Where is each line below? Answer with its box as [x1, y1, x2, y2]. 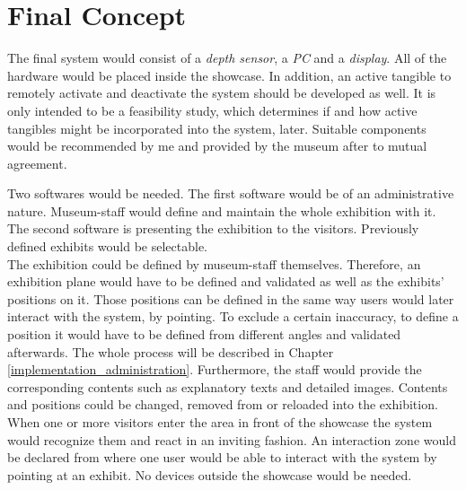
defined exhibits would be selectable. [7, 237, 207, 256]
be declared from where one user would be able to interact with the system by [7, 448, 437, 467]
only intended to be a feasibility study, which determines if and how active [7, 101, 418, 119]
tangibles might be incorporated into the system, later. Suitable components [7, 118, 426, 137]
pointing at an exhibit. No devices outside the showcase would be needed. [7, 465, 412, 484]
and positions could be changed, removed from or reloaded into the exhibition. [7, 395, 438, 414]
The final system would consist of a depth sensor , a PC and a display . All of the [7, 48, 447, 67]
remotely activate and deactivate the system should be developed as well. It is [7, 83, 436, 102]
